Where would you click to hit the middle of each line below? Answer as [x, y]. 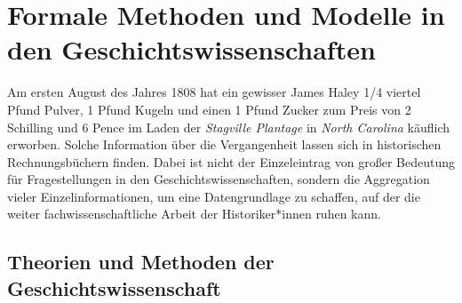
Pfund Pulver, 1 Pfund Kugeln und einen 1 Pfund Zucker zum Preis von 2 [209, 109]
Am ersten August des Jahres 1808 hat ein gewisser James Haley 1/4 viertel [214, 92]
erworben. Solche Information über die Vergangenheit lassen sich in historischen [224, 144]
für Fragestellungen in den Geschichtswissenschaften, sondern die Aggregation [219, 179]
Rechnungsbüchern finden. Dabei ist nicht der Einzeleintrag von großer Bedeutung [231, 161]
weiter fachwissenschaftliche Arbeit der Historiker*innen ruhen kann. [194, 214]
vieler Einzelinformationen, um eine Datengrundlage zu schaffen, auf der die [214, 196]
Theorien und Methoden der [141, 262]
